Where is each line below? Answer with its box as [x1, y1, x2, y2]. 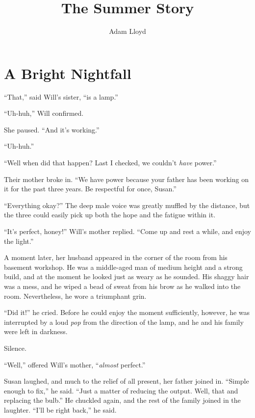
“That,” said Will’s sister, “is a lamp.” [4, 91, 118, 102]
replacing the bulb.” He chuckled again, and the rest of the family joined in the [4, 395, 241, 405]
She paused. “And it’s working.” [4, 124, 100, 134]
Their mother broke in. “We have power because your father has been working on [4, 174, 249, 184]
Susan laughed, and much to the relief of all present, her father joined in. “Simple [4, 376, 249, 386]
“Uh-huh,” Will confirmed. [4, 108, 84, 118]
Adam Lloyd [109, 26, 146, 36]
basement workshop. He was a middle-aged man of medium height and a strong [4, 261, 243, 272]
